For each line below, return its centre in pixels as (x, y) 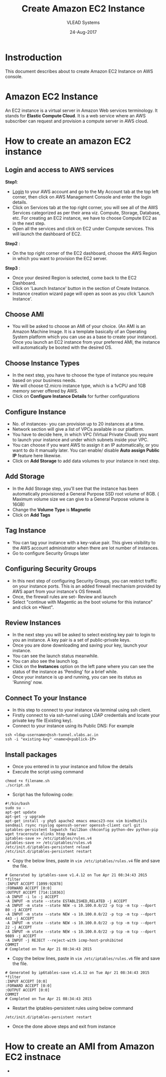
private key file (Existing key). (42, 721)
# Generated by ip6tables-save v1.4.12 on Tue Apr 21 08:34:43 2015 (77, 973)
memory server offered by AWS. (45, 391)
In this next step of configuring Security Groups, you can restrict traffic (85, 581)
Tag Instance (26, 531)
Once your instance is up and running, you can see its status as (77, 677)
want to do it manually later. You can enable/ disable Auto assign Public (86, 450)
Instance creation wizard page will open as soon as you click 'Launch (83, 294)
